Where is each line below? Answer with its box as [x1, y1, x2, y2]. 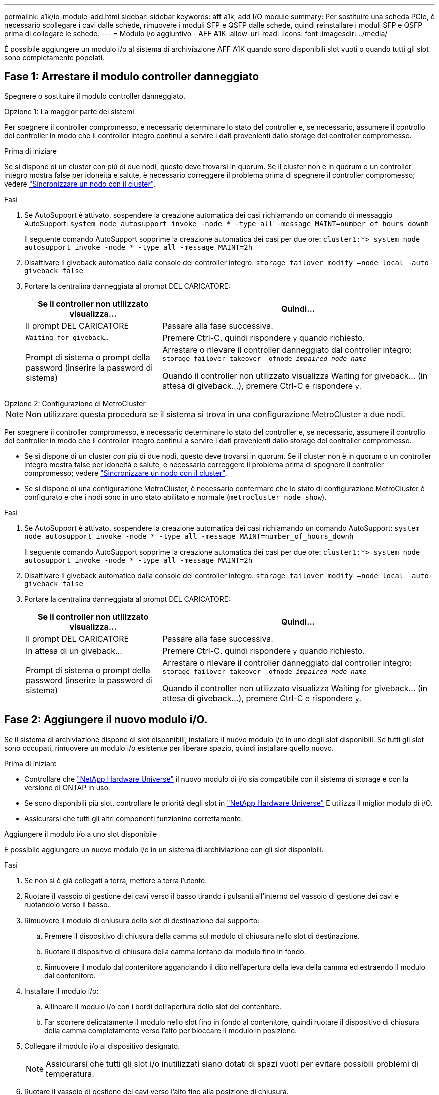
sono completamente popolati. [4, 53, 105, 62]
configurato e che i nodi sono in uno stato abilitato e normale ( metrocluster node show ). [24, 492, 327, 501]
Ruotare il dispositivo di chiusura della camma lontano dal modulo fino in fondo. [44, 947, 306, 956]
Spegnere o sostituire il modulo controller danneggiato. [4, 91, 185, 100]
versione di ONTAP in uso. [24, 783, 110, 792]
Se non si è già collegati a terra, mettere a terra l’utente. [24, 876, 207, 885]
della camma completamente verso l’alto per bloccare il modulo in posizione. [44, 1026, 297, 1035]
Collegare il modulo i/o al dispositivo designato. [24, 1041, 180, 1050]
